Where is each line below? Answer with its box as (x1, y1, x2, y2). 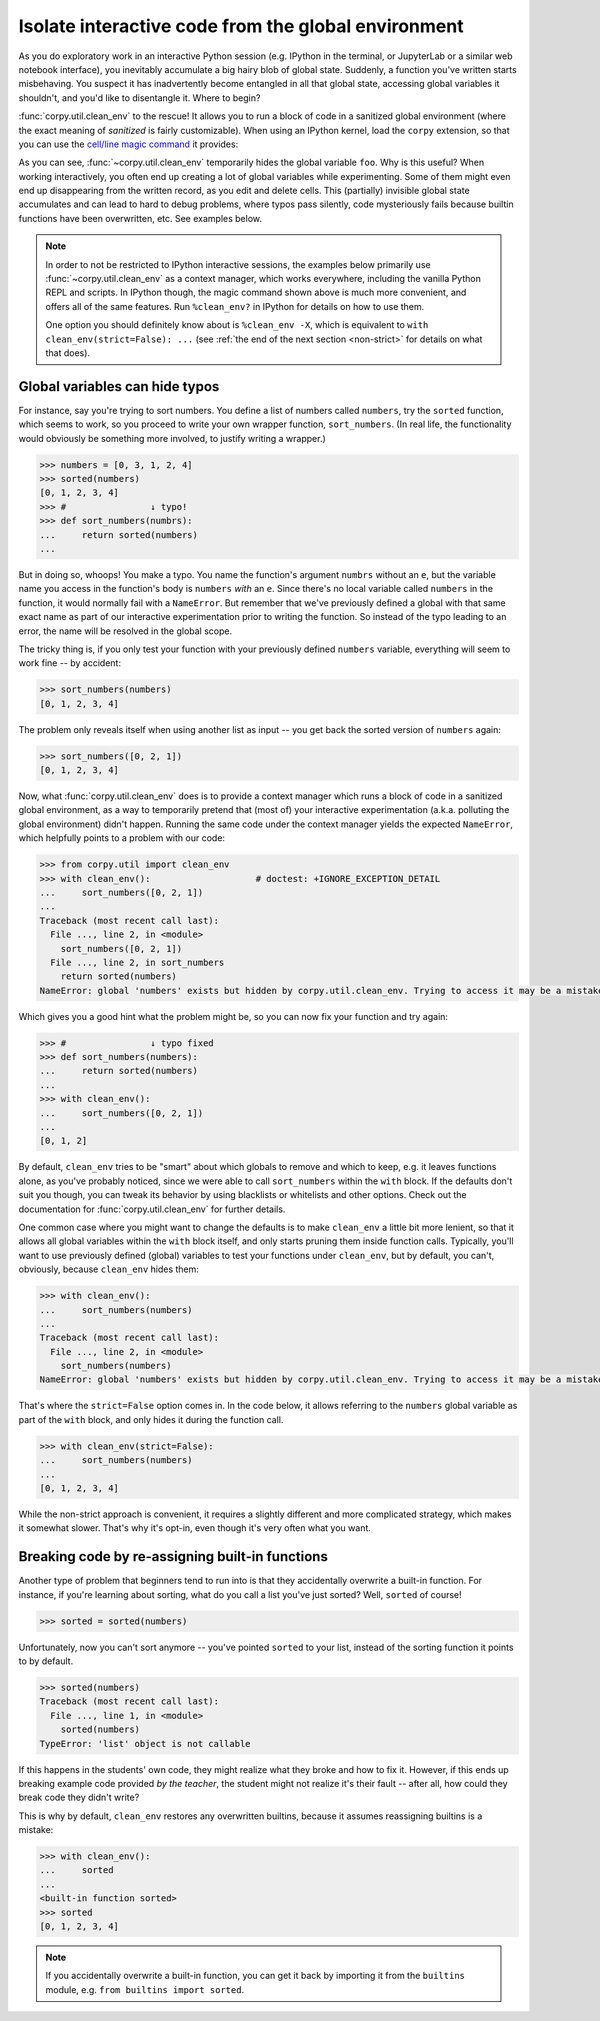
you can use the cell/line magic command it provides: (18, 138, 239, 150)
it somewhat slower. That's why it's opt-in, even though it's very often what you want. (18, 1522, 372, 1534)
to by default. (18, 1655, 74, 1667)
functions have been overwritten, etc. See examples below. (18, 212, 262, 224)
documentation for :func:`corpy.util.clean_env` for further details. (18, 1203, 286, 1215)
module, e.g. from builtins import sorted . (45, 1983, 245, 1995)
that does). (45, 346, 90, 359)
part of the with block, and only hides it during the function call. (18, 1413, 284, 1425)
